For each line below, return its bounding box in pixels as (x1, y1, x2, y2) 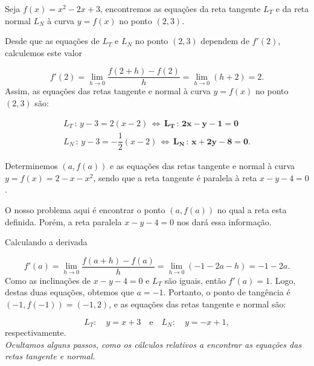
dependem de (200, 34, 249, 47)
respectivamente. (5, 326, 66, 339)
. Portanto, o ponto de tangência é (163, 286, 290, 298)
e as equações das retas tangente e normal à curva (109, 159, 295, 172)
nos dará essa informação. (176, 215, 272, 228)
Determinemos (5, 159, 58, 172)
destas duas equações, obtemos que (5, 286, 134, 298)
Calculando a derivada (5, 236, 88, 248)
